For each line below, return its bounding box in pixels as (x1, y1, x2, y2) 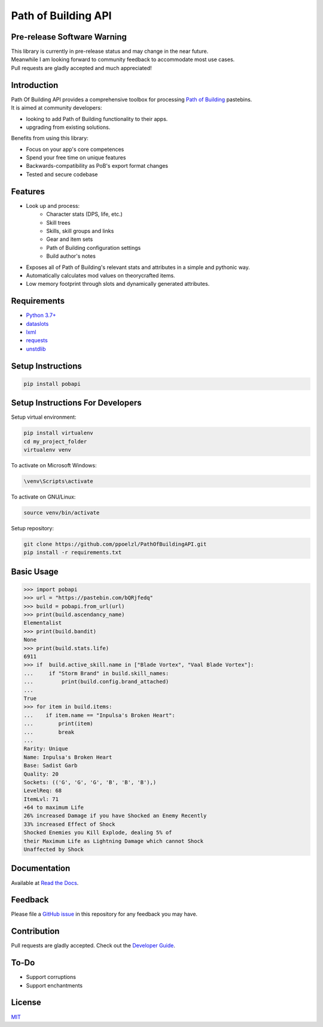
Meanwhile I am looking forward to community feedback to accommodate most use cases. (11, 56, 235, 63)
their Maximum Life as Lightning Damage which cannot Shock (23, 838, 204, 844)
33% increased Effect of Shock (23, 821, 116, 827)
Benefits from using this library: (11, 135, 89, 142)
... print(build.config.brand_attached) (23, 678, 169, 685)
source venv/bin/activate (23, 509, 100, 516)
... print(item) (23, 720, 94, 727)
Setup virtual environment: (11, 413, 77, 421)
